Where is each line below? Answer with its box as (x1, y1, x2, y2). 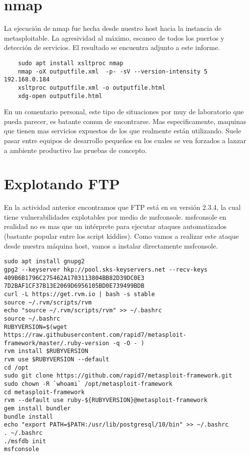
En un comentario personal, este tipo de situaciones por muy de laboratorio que (4, 106, 244, 117)
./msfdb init (4, 437, 46, 445)
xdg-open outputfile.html (18, 92, 102, 100)
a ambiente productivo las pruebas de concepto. (4, 145, 147, 155)
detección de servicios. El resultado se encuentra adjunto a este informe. (4, 42, 220, 52)
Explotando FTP (4, 174, 120, 194)
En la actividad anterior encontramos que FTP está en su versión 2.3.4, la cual (4, 202, 241, 212)
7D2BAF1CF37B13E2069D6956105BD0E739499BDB (4, 282, 145, 290)
